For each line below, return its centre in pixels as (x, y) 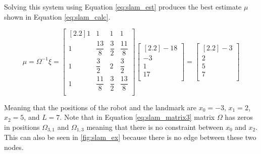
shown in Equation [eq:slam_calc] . (57, 16)
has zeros (239, 117)
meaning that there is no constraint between (155, 127)
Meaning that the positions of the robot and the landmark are (100, 107)
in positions (22, 127)
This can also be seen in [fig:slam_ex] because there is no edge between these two (130, 137)
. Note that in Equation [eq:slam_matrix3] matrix (137, 117)
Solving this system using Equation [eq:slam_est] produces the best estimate (123, 7)
